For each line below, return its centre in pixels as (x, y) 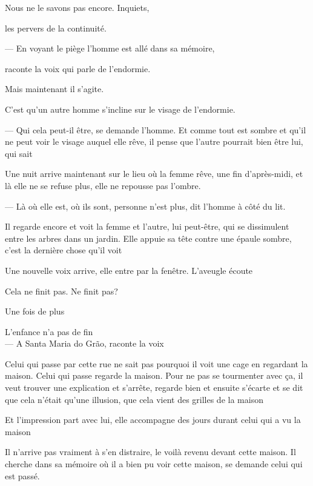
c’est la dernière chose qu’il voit (64, 250)
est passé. (22, 475)
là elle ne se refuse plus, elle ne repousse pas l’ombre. (103, 185)
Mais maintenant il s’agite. (54, 89)
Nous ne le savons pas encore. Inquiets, (77, 7)
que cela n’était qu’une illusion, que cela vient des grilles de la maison (134, 399)
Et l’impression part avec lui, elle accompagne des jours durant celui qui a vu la (153, 420)
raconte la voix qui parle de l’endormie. (78, 68)
